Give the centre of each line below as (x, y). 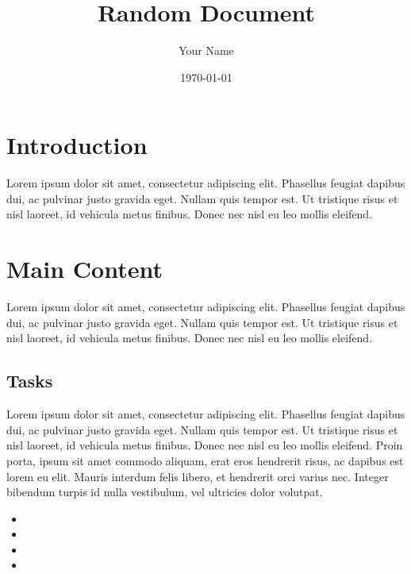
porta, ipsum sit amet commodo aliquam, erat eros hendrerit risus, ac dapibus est (205, 460)
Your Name (206, 50)
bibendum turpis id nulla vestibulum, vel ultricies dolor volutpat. (165, 492)
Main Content (85, 269)
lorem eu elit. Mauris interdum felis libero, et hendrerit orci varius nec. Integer (198, 476)
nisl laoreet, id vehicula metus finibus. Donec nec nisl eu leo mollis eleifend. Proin (205, 445)
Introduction (77, 145)
